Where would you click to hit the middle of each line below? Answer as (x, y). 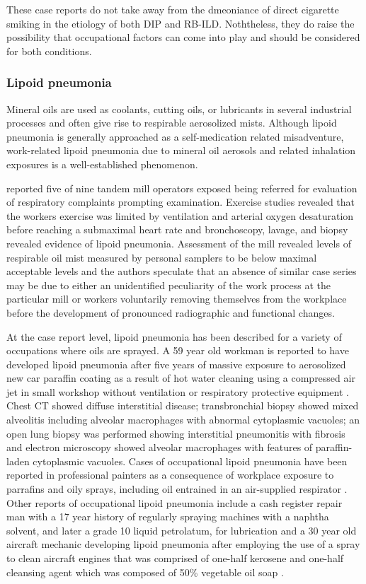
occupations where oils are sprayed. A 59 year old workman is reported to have (178, 350)
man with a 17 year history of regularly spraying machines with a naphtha (168, 516)
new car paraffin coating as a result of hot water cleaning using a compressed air (181, 378)
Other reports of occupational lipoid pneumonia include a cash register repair (175, 502)
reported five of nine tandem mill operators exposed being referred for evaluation (182, 188)
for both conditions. (49, 51)
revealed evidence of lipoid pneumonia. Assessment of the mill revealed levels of (179, 243)
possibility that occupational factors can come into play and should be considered (183, 37)
